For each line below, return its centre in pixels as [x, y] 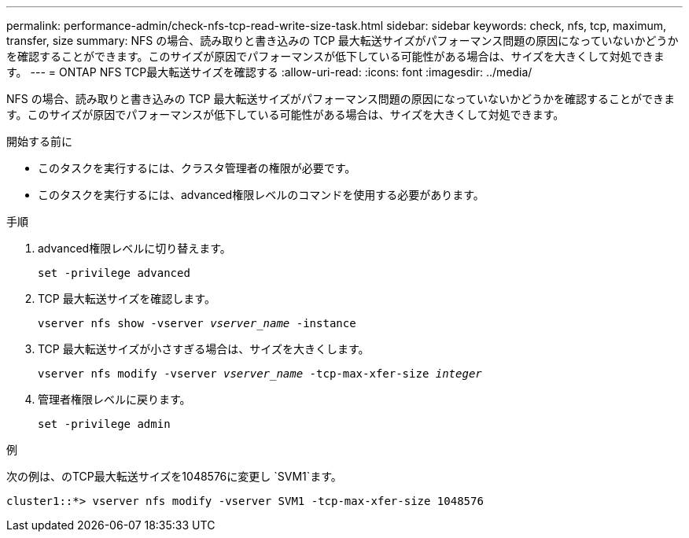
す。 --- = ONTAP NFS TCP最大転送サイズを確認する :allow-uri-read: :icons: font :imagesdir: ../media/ [269, 72]
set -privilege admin [104, 424]
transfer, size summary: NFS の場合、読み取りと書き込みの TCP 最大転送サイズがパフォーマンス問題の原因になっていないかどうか [343, 41]
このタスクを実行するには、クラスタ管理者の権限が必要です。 [197, 168]
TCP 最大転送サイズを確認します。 [127, 298]
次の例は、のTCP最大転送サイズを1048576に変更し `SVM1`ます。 [174, 476]
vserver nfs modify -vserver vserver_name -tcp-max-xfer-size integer [260, 374]
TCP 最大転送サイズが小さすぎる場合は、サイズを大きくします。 [204, 349]
